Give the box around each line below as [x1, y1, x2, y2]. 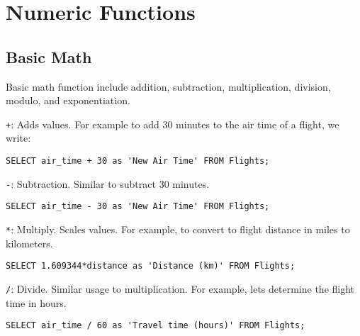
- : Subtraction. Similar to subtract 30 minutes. [6, 176, 210, 191]
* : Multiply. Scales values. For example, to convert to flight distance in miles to [6, 221, 350, 236]
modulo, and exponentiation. [6, 93, 130, 108]
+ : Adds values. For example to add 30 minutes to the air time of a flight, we [6, 116, 339, 131]
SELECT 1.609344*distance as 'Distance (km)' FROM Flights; [6, 261, 296, 271]
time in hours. [6, 295, 67, 310]
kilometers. [6, 235, 53, 250]
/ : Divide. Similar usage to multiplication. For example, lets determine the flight [6, 281, 355, 296]
